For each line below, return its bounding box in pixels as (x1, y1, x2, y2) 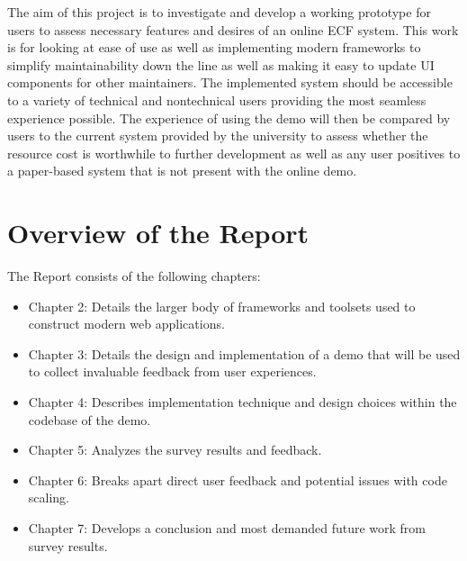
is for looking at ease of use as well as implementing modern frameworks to (7, 38, 421, 57)
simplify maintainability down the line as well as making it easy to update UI (7, 55, 435, 74)
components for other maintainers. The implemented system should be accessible (7, 73, 453, 92)
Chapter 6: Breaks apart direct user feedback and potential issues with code (28, 470, 447, 489)
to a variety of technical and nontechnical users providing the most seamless (7, 90, 427, 109)
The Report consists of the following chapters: (7, 267, 261, 285)
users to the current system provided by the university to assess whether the (7, 126, 428, 145)
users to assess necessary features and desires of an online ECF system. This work (7, 20, 459, 39)
